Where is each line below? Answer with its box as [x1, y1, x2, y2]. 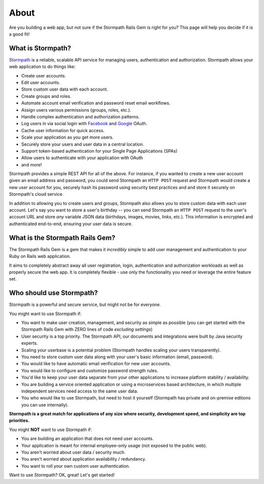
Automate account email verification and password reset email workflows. [21, 100, 171, 106]
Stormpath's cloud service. [9, 191, 64, 197]
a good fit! [9, 31, 30, 37]
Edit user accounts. [21, 80, 61, 86]
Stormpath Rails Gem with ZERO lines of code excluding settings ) [21, 326, 153, 332]
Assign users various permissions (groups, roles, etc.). [21, 107, 132, 113]
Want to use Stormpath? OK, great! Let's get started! [9, 472, 115, 478]
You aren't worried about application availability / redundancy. [21, 456, 147, 462]
